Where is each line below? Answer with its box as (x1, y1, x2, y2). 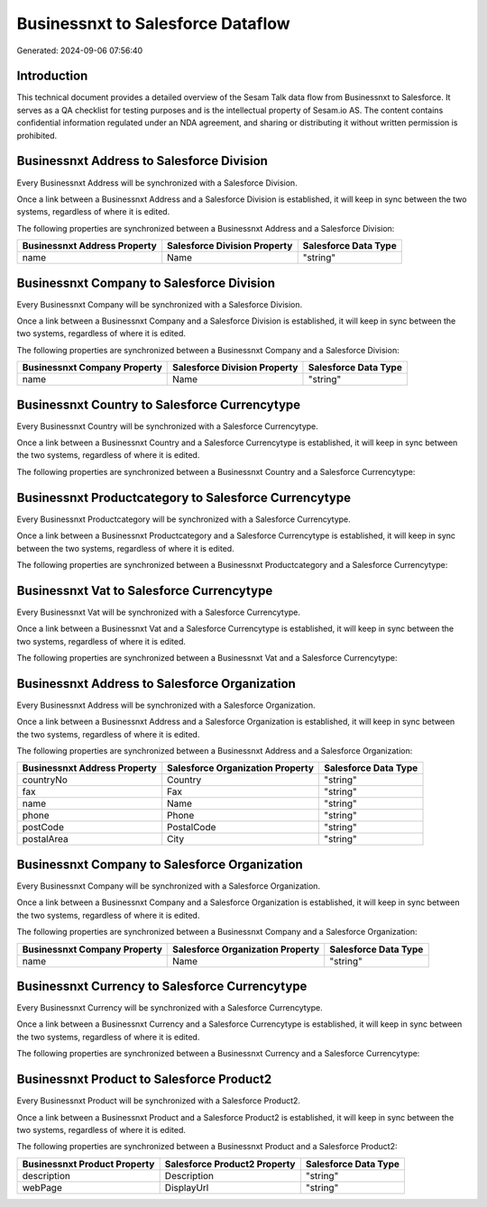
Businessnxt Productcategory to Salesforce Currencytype (16, 489, 352, 505)
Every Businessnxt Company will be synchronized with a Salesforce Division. (16, 298, 303, 310)
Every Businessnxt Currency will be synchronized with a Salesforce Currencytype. (16, 1002, 324, 1013)
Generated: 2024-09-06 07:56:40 (16, 45, 143, 56)
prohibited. (16, 130, 58, 141)
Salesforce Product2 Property (164, 1157, 296, 1170)
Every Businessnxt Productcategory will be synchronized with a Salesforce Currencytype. (16, 514, 351, 525)
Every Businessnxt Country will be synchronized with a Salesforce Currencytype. (16, 420, 319, 432)
